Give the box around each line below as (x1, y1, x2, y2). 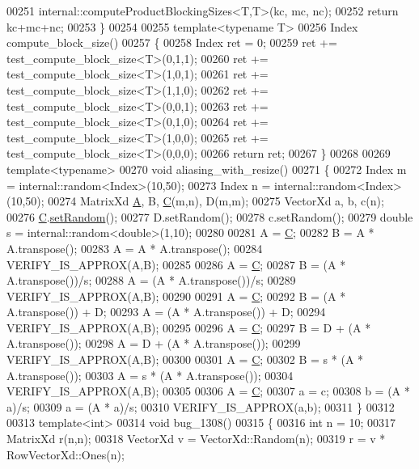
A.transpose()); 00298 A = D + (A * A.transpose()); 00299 (6, 335, 301, 352)
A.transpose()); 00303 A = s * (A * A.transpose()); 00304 (6, 366, 294, 383)
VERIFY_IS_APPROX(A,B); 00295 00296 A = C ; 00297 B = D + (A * (6, 319, 371, 336)
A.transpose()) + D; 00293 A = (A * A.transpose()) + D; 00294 (6, 303, 326, 320)
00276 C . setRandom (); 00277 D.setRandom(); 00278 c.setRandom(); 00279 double (6, 208, 413, 225)
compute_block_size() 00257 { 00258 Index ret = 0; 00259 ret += (6, 34, 337, 51)
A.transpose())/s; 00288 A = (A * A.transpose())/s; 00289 (6, 272, 296, 289)
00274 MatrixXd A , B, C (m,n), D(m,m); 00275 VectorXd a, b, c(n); (48, 192, 384, 209)
